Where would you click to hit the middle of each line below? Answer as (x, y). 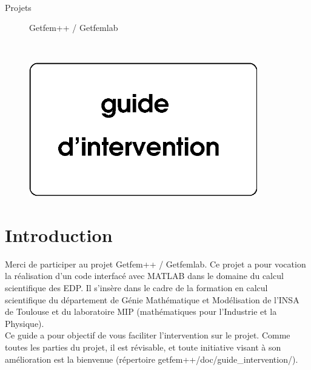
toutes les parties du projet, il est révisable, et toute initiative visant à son (143, 347)
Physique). (25, 323)
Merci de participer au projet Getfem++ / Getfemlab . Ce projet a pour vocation (155, 264)
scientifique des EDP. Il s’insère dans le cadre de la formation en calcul (136, 288)
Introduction (59, 234)
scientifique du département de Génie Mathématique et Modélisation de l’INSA (152, 299)
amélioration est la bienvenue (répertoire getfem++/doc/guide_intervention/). (152, 359)
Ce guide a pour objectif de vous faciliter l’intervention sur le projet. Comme (148, 335)
